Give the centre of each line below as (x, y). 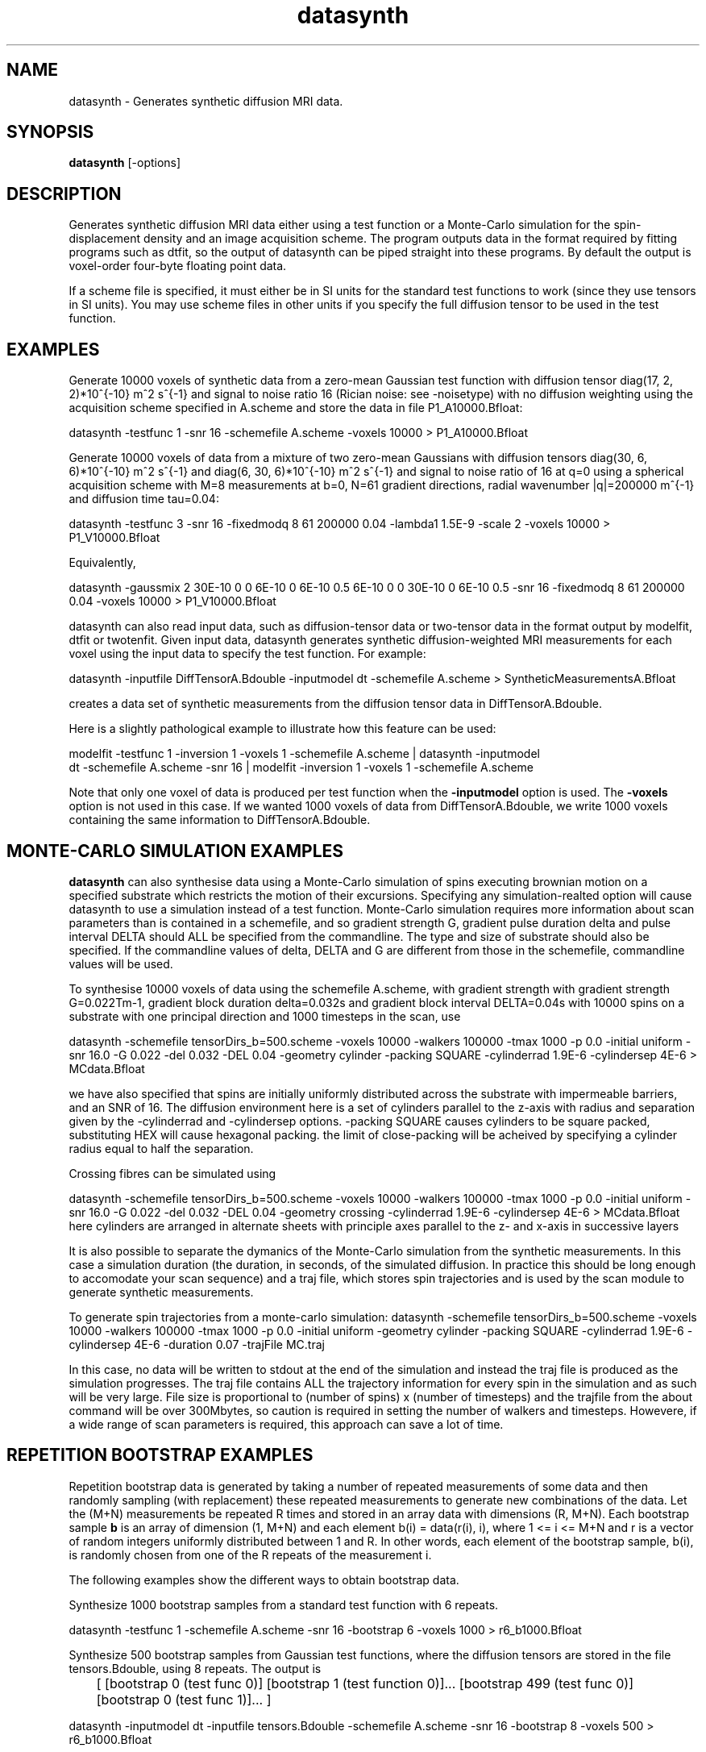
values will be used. (121, 963)
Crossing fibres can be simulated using (172, 1173)
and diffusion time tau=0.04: (144, 499)
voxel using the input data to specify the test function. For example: (247, 654)
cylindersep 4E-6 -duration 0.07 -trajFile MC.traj (197, 1344)
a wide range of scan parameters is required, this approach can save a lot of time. (286, 1424)
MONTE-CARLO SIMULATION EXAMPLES (175, 851)
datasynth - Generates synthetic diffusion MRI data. (206, 101)
